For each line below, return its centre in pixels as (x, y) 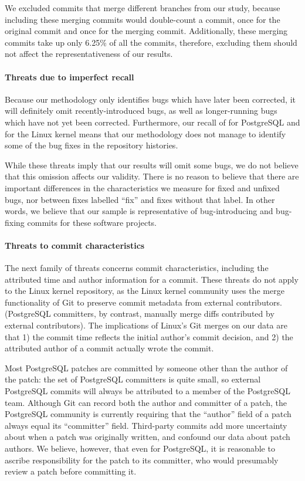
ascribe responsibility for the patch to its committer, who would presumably (142, 460)
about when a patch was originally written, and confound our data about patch (148, 437)
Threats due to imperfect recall (70, 77)
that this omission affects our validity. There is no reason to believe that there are (152, 176)
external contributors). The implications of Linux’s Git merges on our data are (146, 325)
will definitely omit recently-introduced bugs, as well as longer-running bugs (141, 111)
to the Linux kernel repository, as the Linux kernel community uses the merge (145, 291)
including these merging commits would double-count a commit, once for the (143, 19)
